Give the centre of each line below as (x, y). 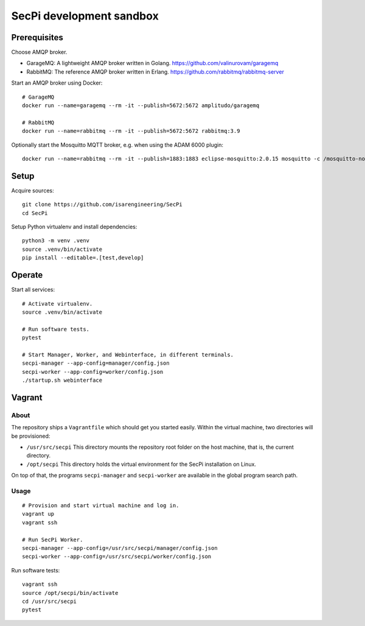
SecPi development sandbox (85, 16)
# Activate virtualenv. (57, 304)
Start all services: (33, 290)
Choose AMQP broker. (39, 52)
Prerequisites (37, 37)
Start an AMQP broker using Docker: (57, 83)
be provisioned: (31, 436)
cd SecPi (35, 213)
